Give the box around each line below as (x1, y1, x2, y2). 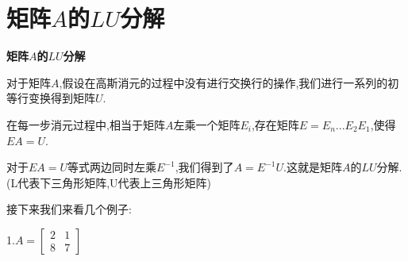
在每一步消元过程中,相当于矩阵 (6, 116, 165, 132)
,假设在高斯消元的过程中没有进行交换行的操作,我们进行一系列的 (59, 74, 388, 90)
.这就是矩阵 (283, 159, 342, 175)
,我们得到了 (175, 159, 234, 175)
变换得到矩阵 (28, 90, 95, 106)
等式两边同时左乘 (67, 159, 157, 175)
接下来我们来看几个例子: (6, 201, 132, 217)
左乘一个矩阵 (173, 116, 241, 132)
